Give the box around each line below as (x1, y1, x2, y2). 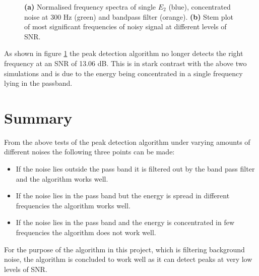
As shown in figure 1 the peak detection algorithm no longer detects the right (4, 48, 243, 59)
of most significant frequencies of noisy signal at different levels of (24, 21, 227, 32)
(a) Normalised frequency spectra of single (24, 2, 156, 12)
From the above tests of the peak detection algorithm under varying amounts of (4, 136, 250, 147)
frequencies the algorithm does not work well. (16, 227, 156, 238)
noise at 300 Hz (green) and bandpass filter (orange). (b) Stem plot (24, 11, 233, 22)
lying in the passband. (4, 78, 73, 88)
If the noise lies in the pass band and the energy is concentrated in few (16, 217, 235, 228)
